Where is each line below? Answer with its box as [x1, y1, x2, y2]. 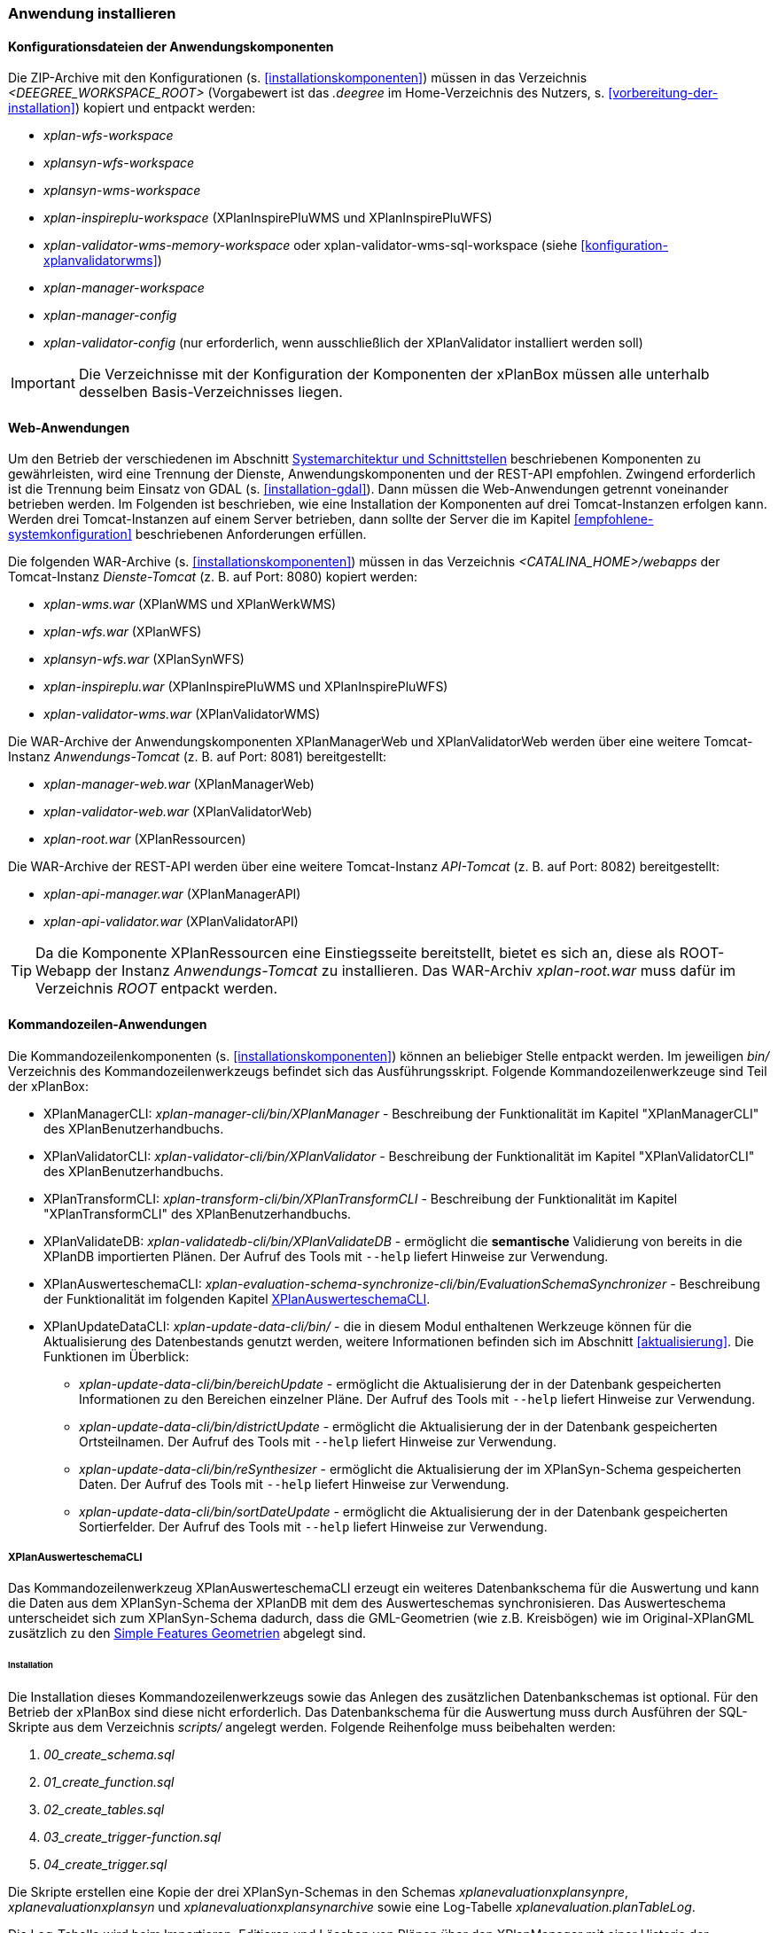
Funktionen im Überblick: [43, 1348, 190, 1364]
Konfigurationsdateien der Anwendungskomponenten [8, 38, 334, 54]
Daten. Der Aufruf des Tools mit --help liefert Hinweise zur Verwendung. [79, 1476, 510, 1492]
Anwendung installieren [8, 4, 176, 22]
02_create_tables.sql [43, 1802, 165, 1818]
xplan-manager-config [43, 308, 177, 323]
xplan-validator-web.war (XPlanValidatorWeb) [43, 804, 313, 820]
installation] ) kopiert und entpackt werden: [8, 100, 256, 116]
